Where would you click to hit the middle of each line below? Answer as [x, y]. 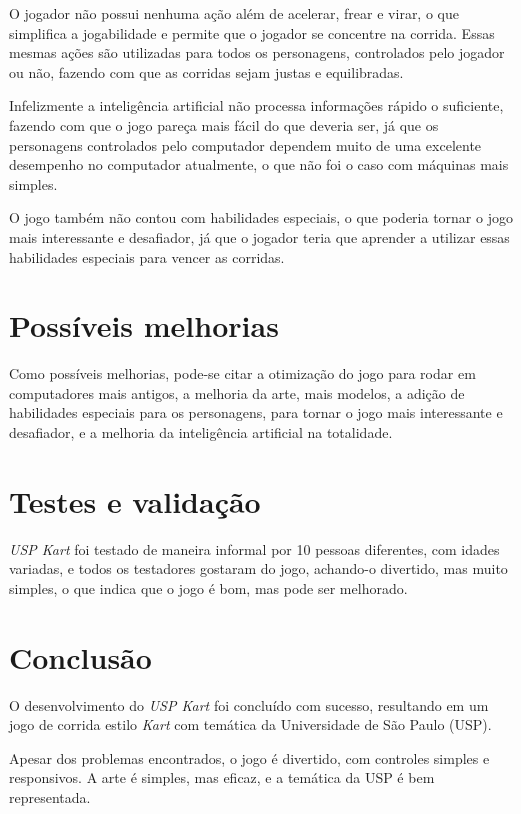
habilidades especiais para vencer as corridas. [147, 256]
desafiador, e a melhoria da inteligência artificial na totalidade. [201, 432]
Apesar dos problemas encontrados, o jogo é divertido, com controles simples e [249, 757]
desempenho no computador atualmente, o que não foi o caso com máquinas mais [259, 164]
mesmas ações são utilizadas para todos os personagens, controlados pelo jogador [257, 52]
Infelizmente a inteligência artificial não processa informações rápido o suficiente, [256, 105]
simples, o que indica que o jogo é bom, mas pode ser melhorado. [208, 587]
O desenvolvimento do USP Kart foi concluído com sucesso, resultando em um [249, 704]
